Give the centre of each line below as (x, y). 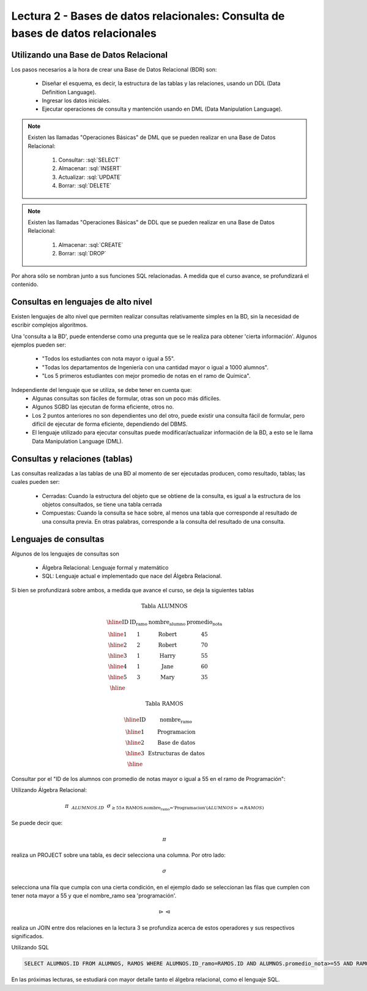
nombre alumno (167, 623)
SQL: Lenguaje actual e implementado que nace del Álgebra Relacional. (132, 576)
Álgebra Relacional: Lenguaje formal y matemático (105, 568)
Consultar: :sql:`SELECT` (89, 160)
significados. (28, 936)
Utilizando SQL (30, 948)
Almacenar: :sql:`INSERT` (90, 168)
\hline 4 (117, 667)
